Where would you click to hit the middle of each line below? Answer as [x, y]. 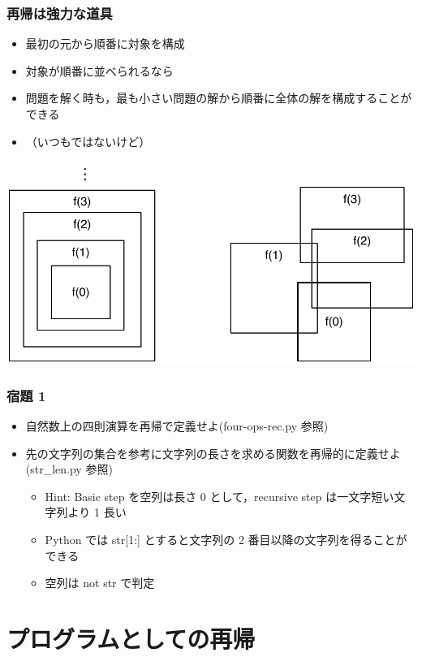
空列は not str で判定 [100, 583]
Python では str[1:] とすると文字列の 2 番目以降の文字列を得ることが [226, 539]
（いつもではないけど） [88, 141]
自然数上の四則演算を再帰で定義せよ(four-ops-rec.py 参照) [177, 425]
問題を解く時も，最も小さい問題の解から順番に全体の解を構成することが [219, 98]
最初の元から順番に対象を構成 [105, 43]
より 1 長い [97, 512]
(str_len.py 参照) [69, 469]
